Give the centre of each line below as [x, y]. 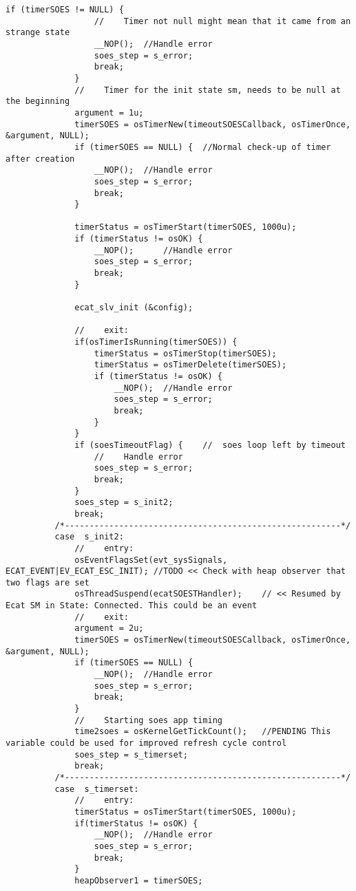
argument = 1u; [109, 112]
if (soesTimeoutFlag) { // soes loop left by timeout [210, 445]
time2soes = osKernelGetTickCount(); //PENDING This [203, 732]
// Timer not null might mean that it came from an [222, 21]
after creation [40, 159]
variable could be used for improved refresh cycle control [146, 743]
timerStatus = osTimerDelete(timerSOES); [190, 365]
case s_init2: [89, 537]
